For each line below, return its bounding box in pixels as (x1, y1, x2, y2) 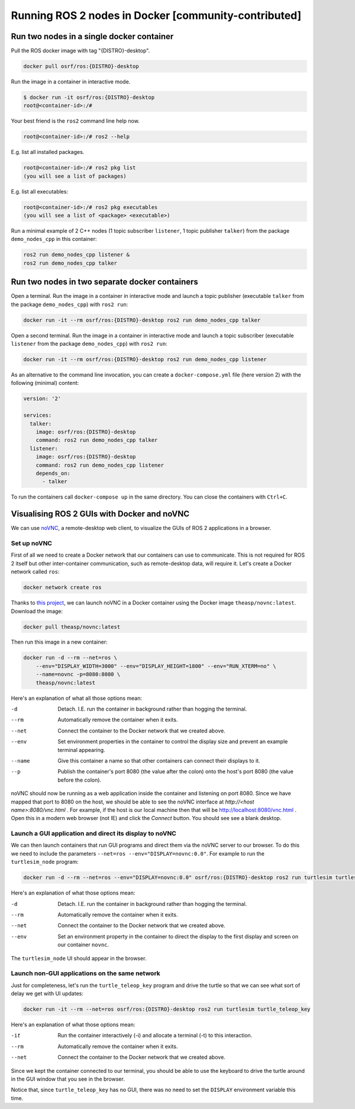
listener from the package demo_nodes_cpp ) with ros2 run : (11, 340, 168, 348)
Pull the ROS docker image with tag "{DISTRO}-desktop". (11, 47, 150, 54)
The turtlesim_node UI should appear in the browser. (11, 954, 147, 962)
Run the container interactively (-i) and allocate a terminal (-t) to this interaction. (57, 1032, 253, 1039)
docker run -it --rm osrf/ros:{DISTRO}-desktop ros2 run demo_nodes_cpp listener (23, 356, 267, 363)
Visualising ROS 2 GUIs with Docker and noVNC (11, 509, 190, 519)
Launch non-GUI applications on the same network (11, 969, 161, 978)
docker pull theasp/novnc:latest (23, 623, 121, 630)
